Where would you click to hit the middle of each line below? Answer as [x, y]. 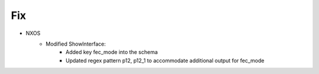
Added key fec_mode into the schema [112, 52]
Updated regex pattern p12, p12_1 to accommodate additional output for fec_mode [165, 60]
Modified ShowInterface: [76, 44]
